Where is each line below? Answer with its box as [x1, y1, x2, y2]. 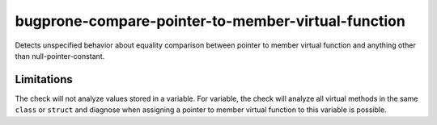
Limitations [15, 73, 73, 86]
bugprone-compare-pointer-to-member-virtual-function [15, 12, 406, 30]
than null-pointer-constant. [15, 51, 105, 60]
